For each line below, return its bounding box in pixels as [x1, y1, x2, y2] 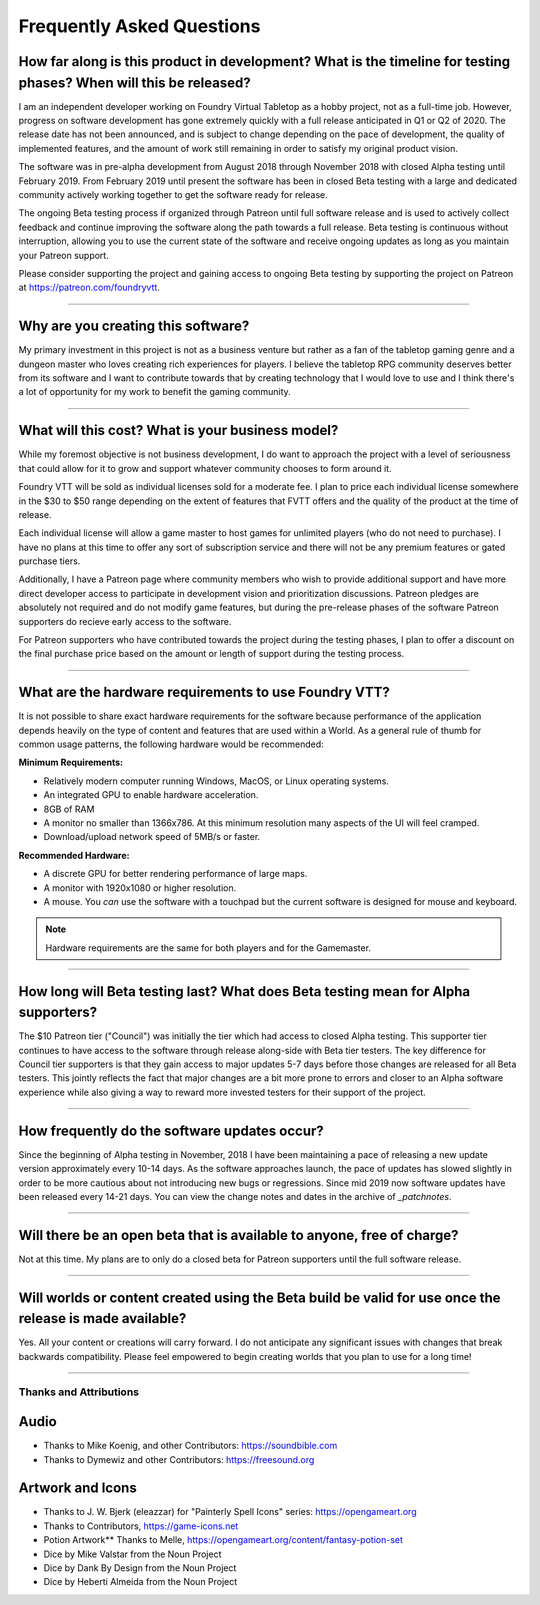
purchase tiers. [18, 555, 81, 567]
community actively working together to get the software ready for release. [18, 189, 329, 200]
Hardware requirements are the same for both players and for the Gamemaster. [45, 941, 372, 954]
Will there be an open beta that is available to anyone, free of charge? [18, 1226, 459, 1244]
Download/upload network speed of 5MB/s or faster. [43, 831, 261, 843]
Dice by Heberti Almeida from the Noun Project [43, 1576, 238, 1588]
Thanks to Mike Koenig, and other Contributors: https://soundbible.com [43, 1440, 338, 1452]
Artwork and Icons [18, 1480, 137, 1497]
